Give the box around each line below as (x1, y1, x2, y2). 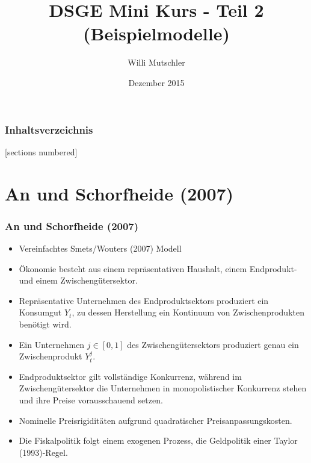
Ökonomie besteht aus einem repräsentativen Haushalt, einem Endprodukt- (19, 262, 297, 275)
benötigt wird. (19, 317, 72, 330)
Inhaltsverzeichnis (5, 122, 93, 137)
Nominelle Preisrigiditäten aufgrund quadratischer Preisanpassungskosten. (19, 414, 292, 426)
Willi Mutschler (128, 56, 185, 69)
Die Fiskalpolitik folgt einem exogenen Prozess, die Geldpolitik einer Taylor (19, 434, 298, 447)
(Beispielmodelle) (83, 21, 230, 46)
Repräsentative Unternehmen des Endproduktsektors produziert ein (19, 294, 269, 306)
